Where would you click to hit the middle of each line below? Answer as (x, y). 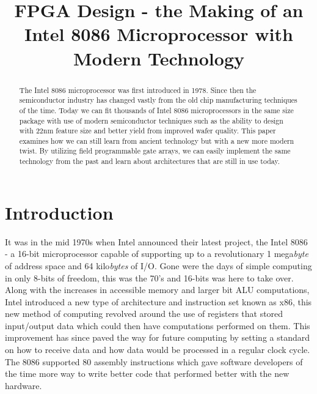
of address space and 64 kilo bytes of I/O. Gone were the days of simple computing (158, 265)
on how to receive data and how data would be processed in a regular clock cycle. (158, 350)
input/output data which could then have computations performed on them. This (158, 325)
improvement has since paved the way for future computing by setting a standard (158, 337)
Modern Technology (158, 58)
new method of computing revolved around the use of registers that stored (144, 314)
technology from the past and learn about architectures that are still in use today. (149, 161)
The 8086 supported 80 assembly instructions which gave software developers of (154, 361)
